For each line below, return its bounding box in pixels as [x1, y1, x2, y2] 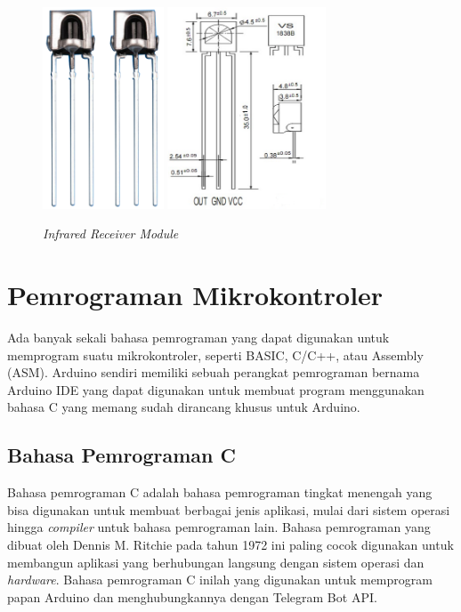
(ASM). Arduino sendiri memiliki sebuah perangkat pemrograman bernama [7, 363, 420, 382]
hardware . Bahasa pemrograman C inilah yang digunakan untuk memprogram [7, 570, 433, 589]
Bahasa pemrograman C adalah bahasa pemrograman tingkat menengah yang [7, 483, 433, 502]
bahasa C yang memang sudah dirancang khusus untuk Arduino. [7, 398, 360, 416]
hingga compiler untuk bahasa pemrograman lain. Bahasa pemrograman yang [7, 518, 431, 536]
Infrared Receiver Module [43, 224, 179, 243]
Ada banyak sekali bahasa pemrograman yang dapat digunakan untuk [7, 328, 390, 347]
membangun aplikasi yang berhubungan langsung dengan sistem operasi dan [7, 552, 425, 571]
